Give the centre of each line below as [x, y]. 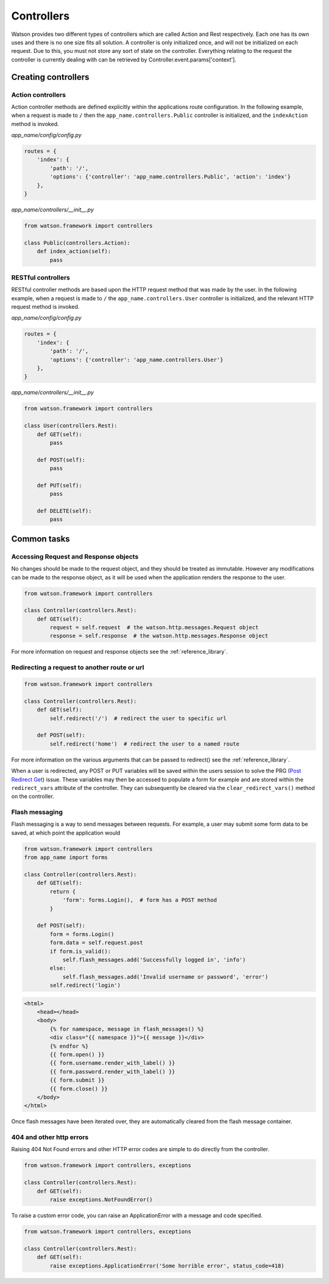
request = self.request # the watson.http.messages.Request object [154, 628]
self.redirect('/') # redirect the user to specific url [138, 718]
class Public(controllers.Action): [77, 243]
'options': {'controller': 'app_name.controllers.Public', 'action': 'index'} [170, 177]
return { [63, 891]
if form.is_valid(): [80, 951]
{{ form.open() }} [77, 1054]
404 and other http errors [50, 1137]
